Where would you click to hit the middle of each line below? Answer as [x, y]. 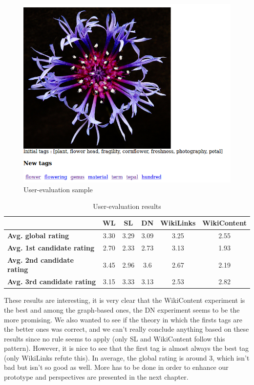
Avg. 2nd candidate [41, 260]
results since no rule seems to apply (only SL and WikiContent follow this [115, 338]
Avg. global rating [38, 236]
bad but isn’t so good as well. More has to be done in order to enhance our [116, 367]
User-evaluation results [127, 206]
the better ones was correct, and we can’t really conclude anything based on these [127, 329]
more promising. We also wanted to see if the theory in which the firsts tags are [123, 319]
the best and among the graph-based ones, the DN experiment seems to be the [122, 309]
